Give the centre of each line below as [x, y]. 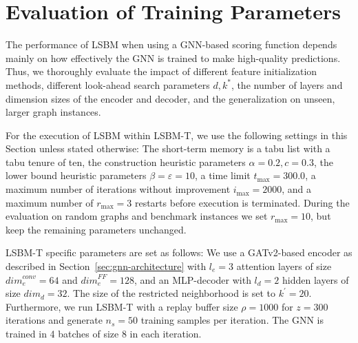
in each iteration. [166, 333]
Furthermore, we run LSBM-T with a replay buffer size [122, 306]
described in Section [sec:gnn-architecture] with [106, 266]
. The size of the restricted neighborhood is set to [171, 293]
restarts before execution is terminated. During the [242, 202]
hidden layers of [315, 279]
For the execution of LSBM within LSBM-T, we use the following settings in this [177, 135]
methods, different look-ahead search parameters [108, 84]
